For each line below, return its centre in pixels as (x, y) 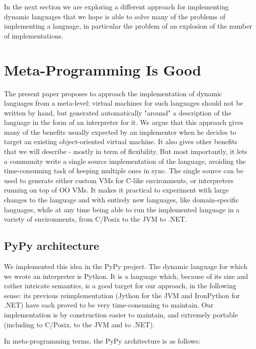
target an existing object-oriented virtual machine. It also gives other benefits (121, 141)
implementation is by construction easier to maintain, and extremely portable (121, 314)
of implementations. (34, 35)
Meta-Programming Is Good (103, 69)
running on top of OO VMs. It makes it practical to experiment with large (116, 190)
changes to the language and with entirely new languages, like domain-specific (122, 200)
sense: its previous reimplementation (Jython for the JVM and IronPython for (122, 295)
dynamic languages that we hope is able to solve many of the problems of (115, 16)
